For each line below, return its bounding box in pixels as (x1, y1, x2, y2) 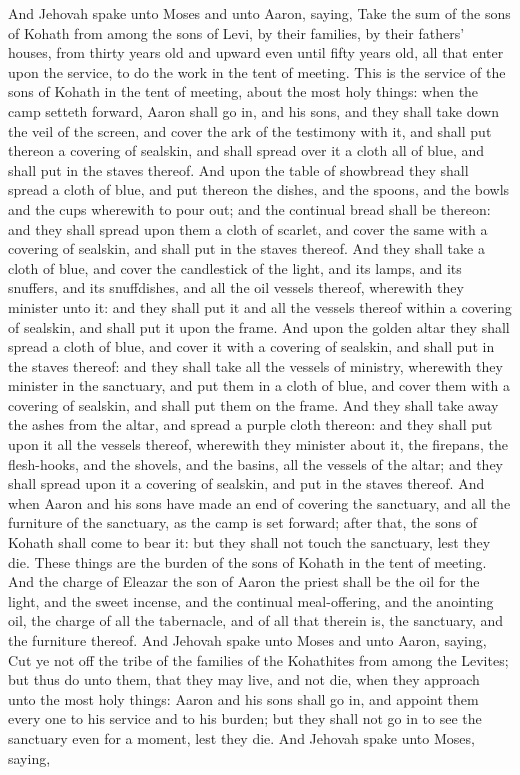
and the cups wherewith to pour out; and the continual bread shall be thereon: (8, 198, 491, 219)
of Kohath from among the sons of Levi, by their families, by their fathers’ (8, 22, 465, 43)
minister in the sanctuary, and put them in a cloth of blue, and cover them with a (8, 375, 510, 396)
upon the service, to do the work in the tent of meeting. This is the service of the (8, 61, 506, 82)
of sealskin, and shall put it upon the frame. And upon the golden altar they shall (8, 316, 510, 337)
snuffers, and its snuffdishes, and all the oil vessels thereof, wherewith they (8, 277, 464, 298)
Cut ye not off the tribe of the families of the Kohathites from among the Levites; (8, 649, 509, 670)
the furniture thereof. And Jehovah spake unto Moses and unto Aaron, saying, (8, 630, 487, 650)
